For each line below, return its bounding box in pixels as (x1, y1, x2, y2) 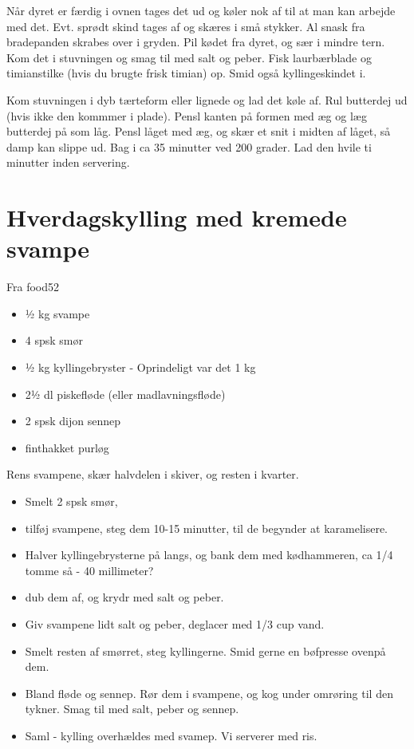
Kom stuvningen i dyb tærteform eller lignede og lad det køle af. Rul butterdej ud (6, 91, 408, 108)
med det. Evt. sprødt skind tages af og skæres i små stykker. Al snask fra (6, 18, 365, 34)
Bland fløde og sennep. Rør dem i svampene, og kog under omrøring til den (25, 684, 393, 701)
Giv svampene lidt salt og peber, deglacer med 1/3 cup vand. (25, 615, 325, 632)
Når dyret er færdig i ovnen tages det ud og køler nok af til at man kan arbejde (6, 2, 396, 18)
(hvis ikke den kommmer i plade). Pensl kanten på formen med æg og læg (6, 107, 367, 124)
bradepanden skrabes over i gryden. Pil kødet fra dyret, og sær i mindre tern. (6, 34, 385, 50)
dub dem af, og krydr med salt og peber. (25, 589, 224, 605)
